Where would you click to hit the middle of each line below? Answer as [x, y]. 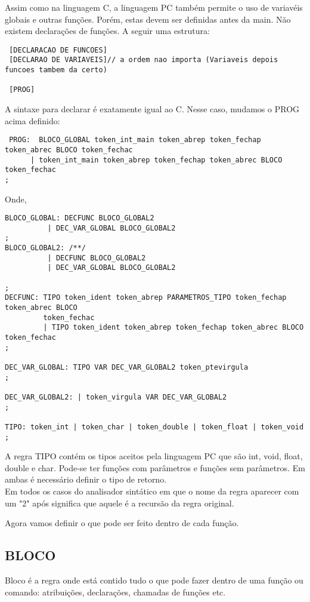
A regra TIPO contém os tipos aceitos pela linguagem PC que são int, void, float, [154, 456]
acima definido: [32, 120]
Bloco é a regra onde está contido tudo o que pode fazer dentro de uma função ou [154, 580]
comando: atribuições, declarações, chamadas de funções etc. [115, 592]
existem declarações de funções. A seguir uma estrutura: [107, 31]
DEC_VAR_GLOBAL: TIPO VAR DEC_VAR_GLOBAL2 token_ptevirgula [127, 367]
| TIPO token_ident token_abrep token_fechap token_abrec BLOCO [173, 328]
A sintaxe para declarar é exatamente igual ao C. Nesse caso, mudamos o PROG [152, 109]
